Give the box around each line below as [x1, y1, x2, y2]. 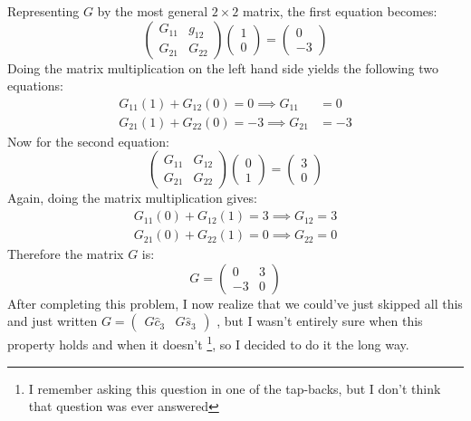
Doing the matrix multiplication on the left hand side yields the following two [7, 58, 439, 77]
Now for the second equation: [7, 131, 170, 150]
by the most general [97, 2, 208, 20]
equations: [7, 76, 63, 95]
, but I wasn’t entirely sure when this [216, 311, 423, 330]
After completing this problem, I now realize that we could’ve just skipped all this [7, 293, 463, 312]
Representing [7, 2, 80, 20]
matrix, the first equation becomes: [242, 2, 437, 20]
